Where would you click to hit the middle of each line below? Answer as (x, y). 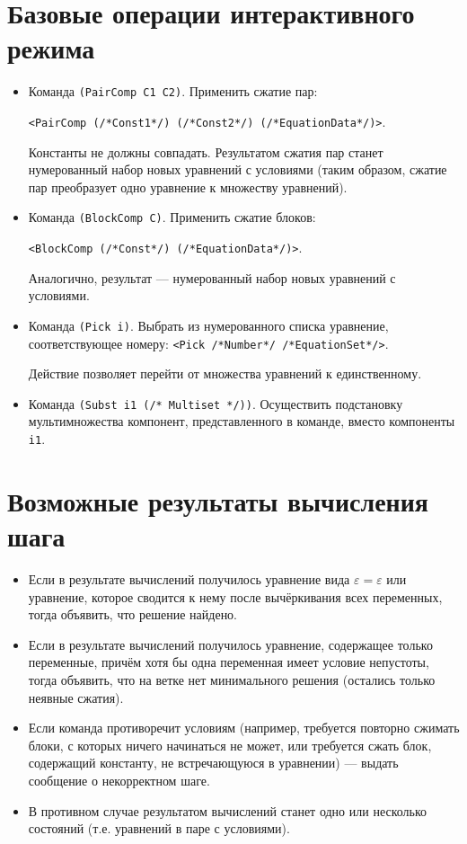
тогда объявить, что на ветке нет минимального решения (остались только (232, 680)
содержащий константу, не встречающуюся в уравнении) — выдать (213, 763)
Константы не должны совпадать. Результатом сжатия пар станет (206, 151)
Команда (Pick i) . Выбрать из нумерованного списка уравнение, (208, 325)
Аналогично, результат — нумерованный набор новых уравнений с (212, 277)
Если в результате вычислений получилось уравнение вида (189, 579)
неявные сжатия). (76, 697)
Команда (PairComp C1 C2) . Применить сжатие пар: (173, 91)
